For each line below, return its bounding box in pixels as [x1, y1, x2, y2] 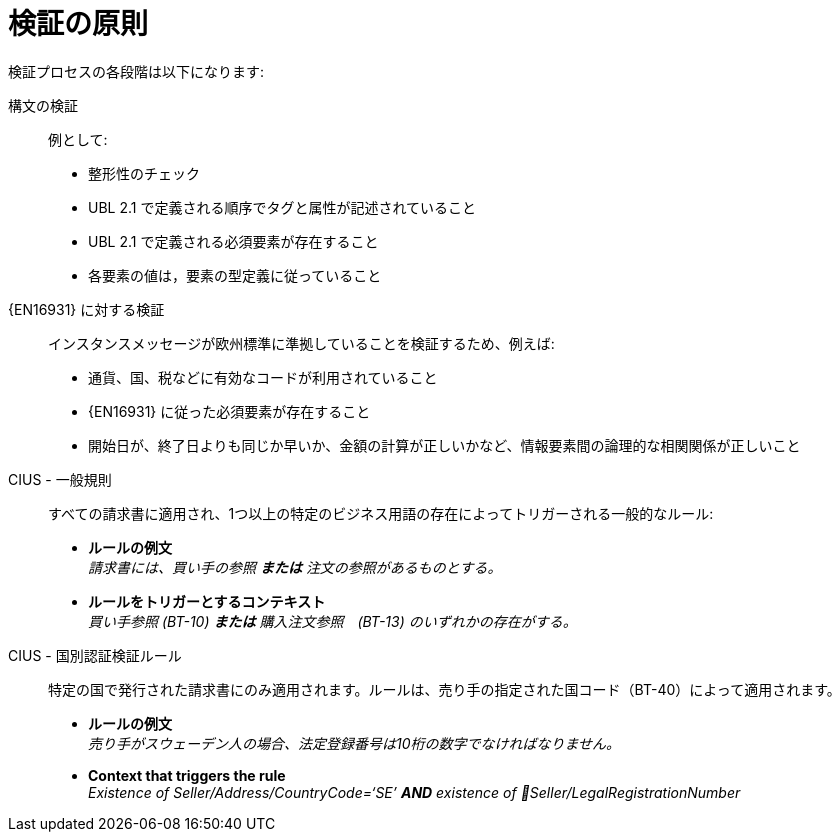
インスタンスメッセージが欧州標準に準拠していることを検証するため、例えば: [48, 334, 555, 352]
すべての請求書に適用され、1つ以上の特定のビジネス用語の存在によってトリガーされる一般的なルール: [48, 504, 714, 522]
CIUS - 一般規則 [8, 470, 112, 488]
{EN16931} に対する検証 [8, 300, 165, 318]
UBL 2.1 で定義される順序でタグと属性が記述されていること [88, 198, 477, 216]
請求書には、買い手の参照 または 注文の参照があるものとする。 [88, 558, 502, 576]
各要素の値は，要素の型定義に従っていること [88, 266, 382, 284]
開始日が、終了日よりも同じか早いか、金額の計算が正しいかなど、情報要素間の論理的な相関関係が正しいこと [88, 436, 801, 454]
